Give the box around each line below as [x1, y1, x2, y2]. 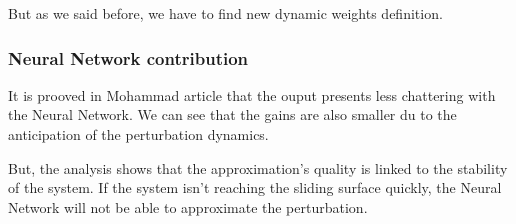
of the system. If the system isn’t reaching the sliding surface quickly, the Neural [8, 177, 502, 198]
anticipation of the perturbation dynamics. [8, 124, 269, 144]
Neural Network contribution [8, 45, 249, 70]
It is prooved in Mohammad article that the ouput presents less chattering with [8, 84, 496, 105]
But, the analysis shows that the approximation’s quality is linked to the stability [8, 157, 508, 178]
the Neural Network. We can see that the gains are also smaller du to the [8, 104, 457, 125]
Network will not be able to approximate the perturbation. [8, 196, 368, 217]
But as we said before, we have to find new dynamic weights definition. [8, 3, 443, 23]
